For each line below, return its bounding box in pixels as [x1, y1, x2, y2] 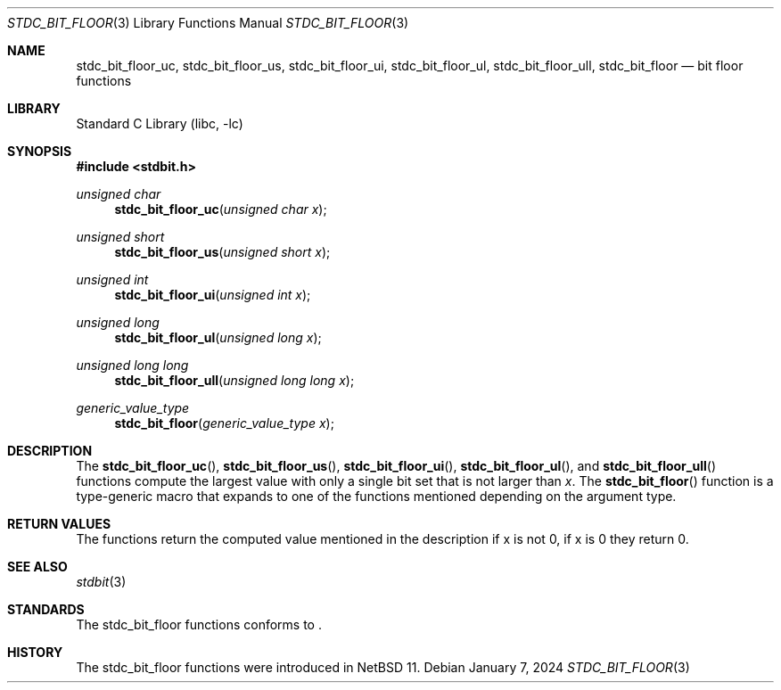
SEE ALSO [7, 559, 68, 574]
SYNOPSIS [7, 144, 72, 159]
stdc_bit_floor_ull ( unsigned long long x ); [114, 373, 355, 388]
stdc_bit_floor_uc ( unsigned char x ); [114, 201, 327, 217]
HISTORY [7, 645, 63, 660]
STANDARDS [7, 602, 85, 617]
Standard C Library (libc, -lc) [76, 116, 243, 131]
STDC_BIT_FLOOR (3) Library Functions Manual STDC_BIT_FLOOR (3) [7, 15, 409, 30]
